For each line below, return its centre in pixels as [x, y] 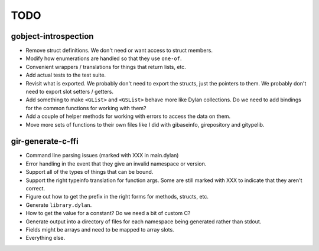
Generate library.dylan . [59, 205]
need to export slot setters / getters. [69, 92]
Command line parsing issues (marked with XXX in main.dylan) [102, 156]
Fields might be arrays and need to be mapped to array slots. [100, 229]
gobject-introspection [52, 36]
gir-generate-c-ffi [45, 141]
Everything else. [45, 238]
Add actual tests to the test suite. [66, 75]
